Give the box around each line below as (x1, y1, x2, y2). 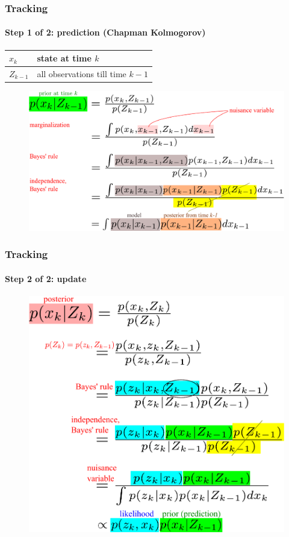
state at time (37, 52, 92, 64)
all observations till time (37, 67, 126, 80)
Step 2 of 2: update (5, 272, 87, 284)
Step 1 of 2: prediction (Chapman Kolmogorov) (5, 26, 206, 39)
